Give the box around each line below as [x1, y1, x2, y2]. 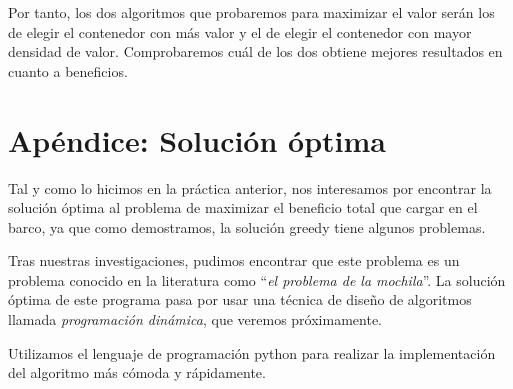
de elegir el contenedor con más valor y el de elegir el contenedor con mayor [8, 21, 472, 42]
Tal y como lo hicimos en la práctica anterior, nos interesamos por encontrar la [8, 177, 492, 198]
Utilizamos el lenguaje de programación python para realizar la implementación [8, 342, 496, 363]
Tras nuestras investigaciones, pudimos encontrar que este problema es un [8, 250, 460, 271]
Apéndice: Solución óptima [8, 119, 387, 160]
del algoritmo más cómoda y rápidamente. [8, 362, 266, 383]
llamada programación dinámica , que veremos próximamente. [8, 309, 382, 330]
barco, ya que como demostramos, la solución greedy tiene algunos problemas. [8, 216, 486, 237]
